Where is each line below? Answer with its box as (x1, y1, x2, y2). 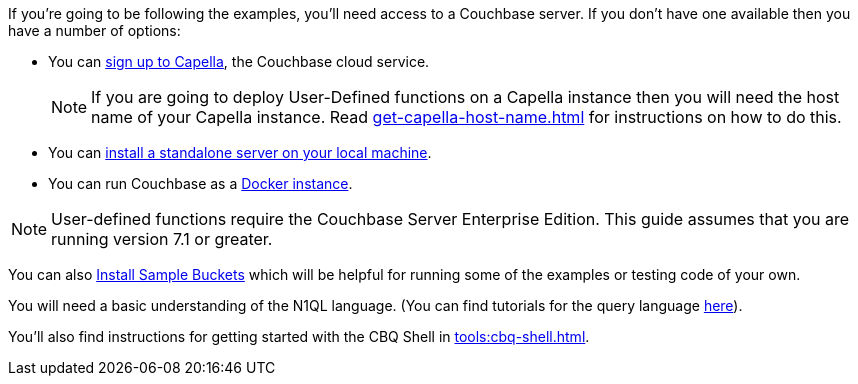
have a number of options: (8, 22, 181, 39)
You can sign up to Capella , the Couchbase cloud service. (48, 53, 430, 70)
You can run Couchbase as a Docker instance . (48, 175, 353, 192)
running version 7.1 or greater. (51, 229, 273, 249)
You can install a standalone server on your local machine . (48, 144, 432, 161)
